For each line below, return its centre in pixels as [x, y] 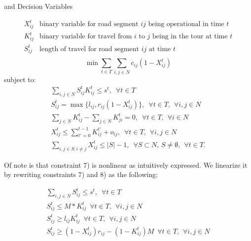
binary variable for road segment [89, 24]
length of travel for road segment [90, 49]
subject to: [20, 79]
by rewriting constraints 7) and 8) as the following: [81, 174]
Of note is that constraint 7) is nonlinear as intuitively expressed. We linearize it [126, 165]
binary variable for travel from [86, 37]
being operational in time [186, 24]
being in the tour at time [190, 37]
